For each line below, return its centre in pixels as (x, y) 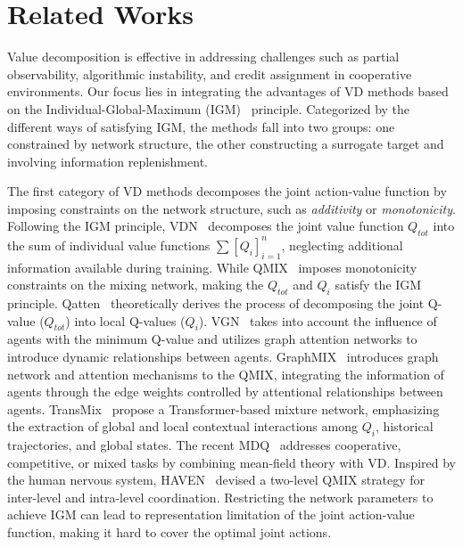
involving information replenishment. (107, 161)
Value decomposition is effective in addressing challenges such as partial (203, 57)
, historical (404, 426)
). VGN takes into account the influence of (318, 320)
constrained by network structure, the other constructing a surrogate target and (226, 144)
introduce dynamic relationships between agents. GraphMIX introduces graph (223, 356)
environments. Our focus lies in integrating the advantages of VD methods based (228, 91)
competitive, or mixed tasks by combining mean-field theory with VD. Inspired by (231, 462)
